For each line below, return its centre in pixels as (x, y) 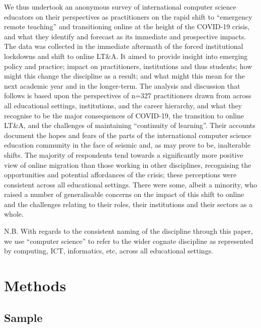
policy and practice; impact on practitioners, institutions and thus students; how (128, 66)
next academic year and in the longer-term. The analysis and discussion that (122, 85)
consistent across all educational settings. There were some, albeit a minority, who (131, 184)
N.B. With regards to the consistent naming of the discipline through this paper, (128, 231)
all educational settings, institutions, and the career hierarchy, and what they (123, 105)
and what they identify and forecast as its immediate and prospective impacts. (125, 36)
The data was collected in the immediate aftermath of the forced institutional (124, 46)
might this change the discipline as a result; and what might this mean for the (124, 76)
